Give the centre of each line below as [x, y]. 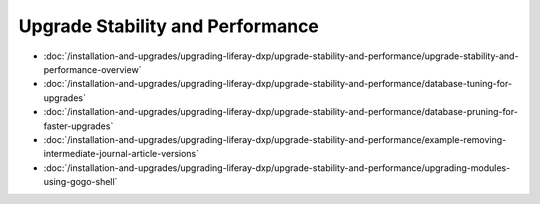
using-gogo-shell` [80, 182]
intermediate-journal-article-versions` [121, 154]
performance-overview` [92, 69]
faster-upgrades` [78, 126]
